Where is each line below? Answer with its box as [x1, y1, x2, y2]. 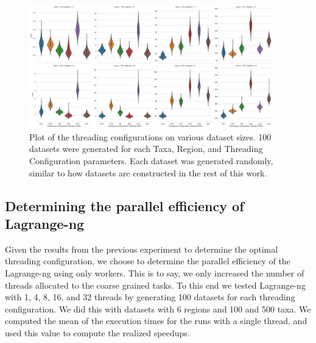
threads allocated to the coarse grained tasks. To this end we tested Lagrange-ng [5, 278, 306, 291]
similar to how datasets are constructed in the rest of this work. [29, 166, 267, 179]
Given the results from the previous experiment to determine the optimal [5, 242, 278, 255]
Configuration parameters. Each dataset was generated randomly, [29, 154, 273, 167]
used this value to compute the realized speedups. [5, 326, 190, 339]
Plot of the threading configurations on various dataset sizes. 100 [29, 130, 272, 143]
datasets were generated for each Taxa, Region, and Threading [29, 142, 263, 155]
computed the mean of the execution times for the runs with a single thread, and [5, 314, 307, 327]
